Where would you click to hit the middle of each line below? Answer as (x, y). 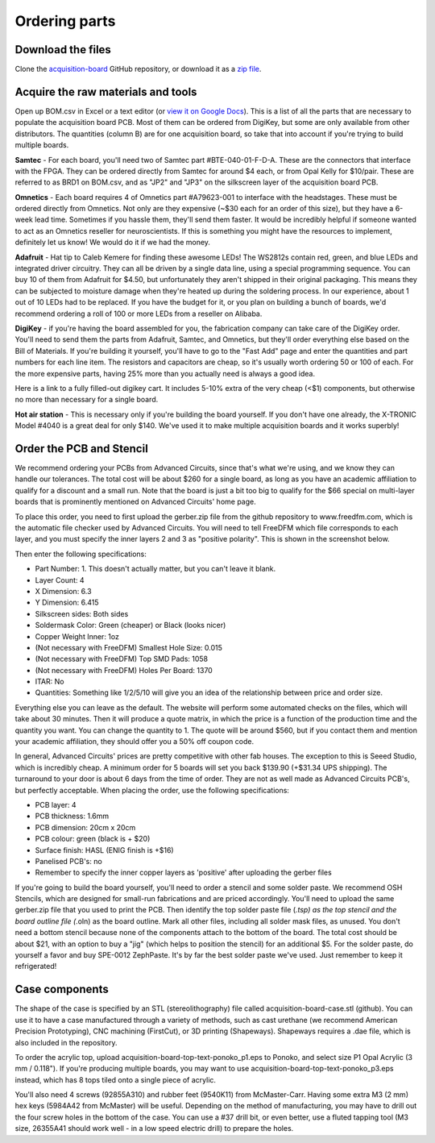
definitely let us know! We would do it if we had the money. (113, 243)
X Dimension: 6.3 (63, 591)
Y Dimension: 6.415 (67, 603)
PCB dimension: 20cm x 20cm (85, 827)
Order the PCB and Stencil (81, 449)
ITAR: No (50, 682)
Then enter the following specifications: (81, 554)
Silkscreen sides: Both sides (82, 613)
